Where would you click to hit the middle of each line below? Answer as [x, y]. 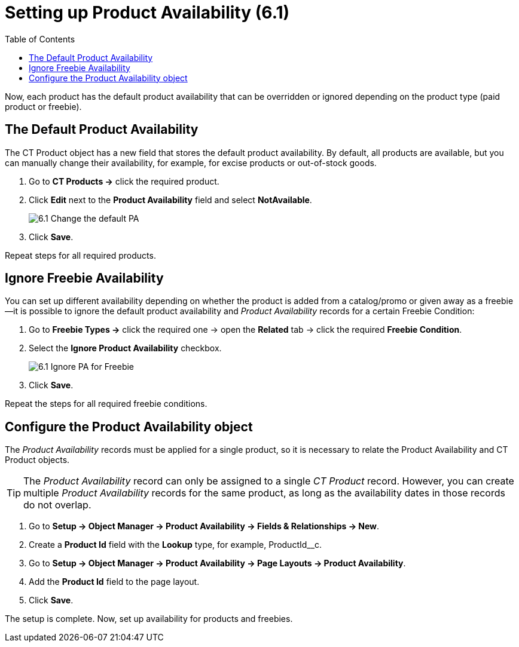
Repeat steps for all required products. [80, 255]
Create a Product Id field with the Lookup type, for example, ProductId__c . [175, 545]
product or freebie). [43, 106]
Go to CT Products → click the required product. [124, 181]
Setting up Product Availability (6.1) [147, 13]
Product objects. [37, 460]
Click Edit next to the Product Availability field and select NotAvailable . [170, 200]
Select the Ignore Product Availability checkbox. [125, 348]
